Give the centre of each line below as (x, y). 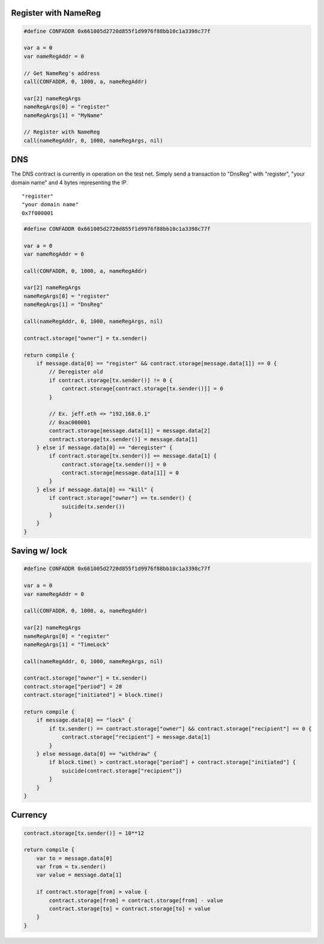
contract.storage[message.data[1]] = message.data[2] (130, 431)
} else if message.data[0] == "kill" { (95, 489)
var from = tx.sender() (71, 867)
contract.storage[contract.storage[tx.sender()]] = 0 (142, 389)
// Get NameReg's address (62, 73)
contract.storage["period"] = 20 (73, 686)
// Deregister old (76, 372)
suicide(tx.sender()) (93, 506)
